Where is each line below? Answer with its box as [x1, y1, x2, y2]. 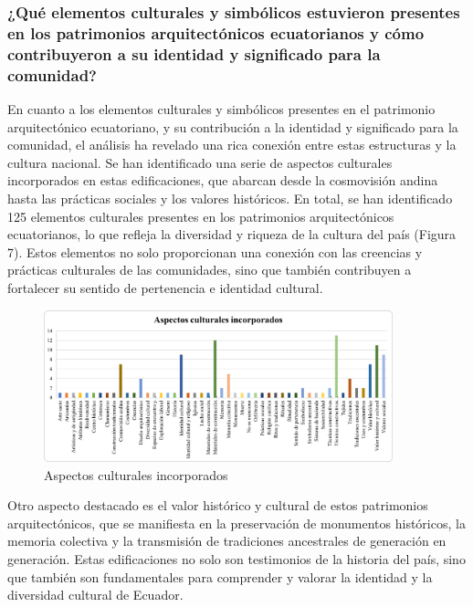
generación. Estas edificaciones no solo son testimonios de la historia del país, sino [7, 549, 466, 569]
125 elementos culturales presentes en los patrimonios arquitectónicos [7, 206, 394, 225]
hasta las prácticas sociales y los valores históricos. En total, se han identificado [7, 188, 453, 207]
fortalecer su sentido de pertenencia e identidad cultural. [7, 277, 323, 297]
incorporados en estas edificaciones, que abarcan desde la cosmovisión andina [7, 171, 438, 190]
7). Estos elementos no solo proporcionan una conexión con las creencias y [7, 242, 423, 261]
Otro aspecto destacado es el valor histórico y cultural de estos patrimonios [7, 496, 428, 515]
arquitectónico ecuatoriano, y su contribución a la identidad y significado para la [7, 117, 458, 136]
